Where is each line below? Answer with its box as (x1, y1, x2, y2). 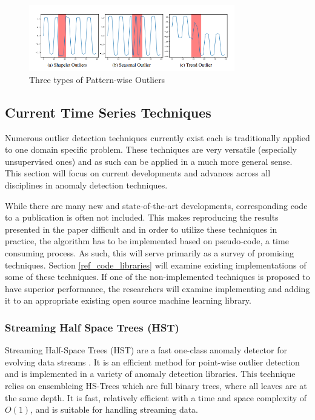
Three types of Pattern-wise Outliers (29, 73, 165, 85)
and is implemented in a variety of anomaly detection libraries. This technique (5, 367, 296, 380)
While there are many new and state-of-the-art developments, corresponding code (5, 199, 308, 212)
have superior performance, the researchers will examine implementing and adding (5, 282, 310, 295)
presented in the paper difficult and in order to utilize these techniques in (5, 222, 277, 235)
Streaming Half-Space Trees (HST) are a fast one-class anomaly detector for (5, 344, 287, 356)
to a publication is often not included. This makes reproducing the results (5, 211, 279, 224)
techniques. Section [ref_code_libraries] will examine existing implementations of (5, 258, 307, 271)
